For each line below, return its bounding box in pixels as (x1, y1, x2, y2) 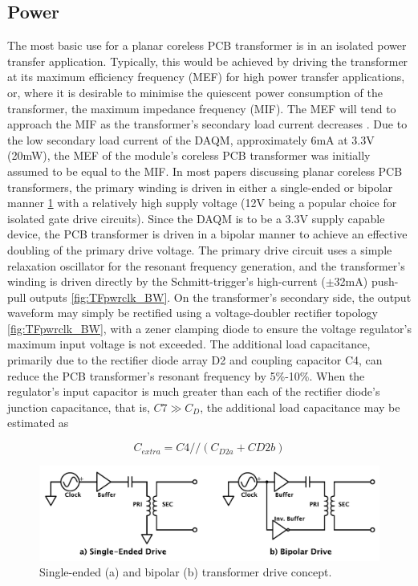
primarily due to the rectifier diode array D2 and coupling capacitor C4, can (7, 352, 383, 368)
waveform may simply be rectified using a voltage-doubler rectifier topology (7, 304, 378, 321)
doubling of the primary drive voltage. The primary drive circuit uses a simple (7, 241, 392, 258)
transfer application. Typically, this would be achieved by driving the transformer (7, 52, 408, 69)
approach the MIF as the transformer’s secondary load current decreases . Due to (7, 116, 408, 132)
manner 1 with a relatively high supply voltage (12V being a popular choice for (7, 194, 397, 211)
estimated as (7, 414, 69, 431)
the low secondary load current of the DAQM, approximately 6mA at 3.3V (7, 131, 375, 148)
